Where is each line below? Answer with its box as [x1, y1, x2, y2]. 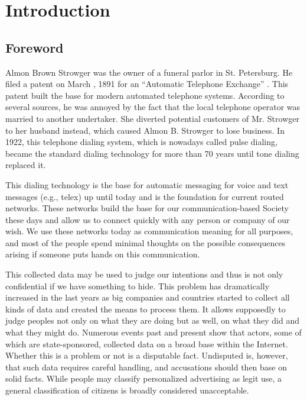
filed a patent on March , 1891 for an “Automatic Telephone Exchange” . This [5, 78, 289, 90]
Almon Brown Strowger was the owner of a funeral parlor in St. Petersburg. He [5, 66, 293, 78]
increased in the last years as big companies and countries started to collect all [5, 291, 290, 304]
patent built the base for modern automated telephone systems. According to [5, 89, 285, 101]
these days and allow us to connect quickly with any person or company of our [5, 213, 290, 225]
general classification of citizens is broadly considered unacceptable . [5, 384, 249, 396]
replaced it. [5, 159, 46, 171]
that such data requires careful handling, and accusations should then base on [5, 360, 288, 373]
